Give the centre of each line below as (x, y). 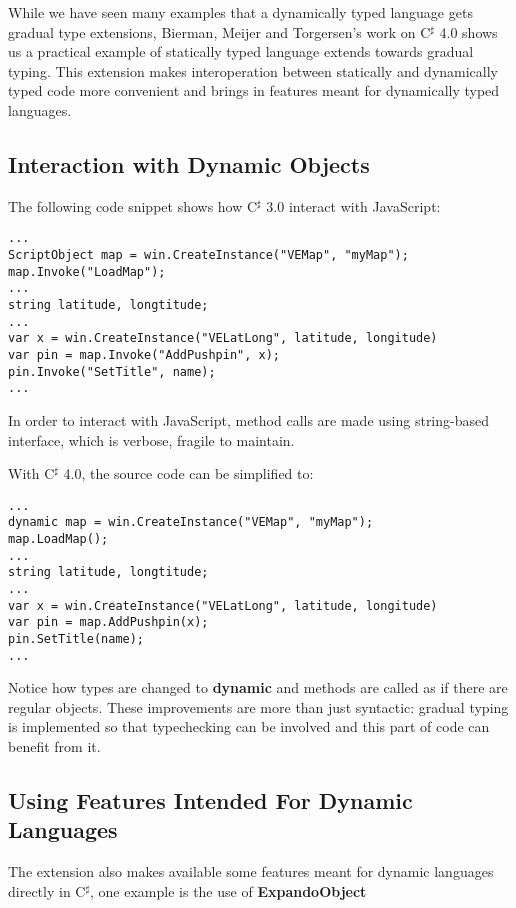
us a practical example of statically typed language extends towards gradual (241, 51)
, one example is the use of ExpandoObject (228, 890)
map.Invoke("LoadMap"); (87, 271)
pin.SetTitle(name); (76, 638)
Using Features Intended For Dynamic (210, 800)
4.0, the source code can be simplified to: (188, 473)
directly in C (47, 890)
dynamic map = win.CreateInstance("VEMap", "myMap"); (191, 522)
